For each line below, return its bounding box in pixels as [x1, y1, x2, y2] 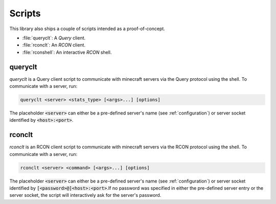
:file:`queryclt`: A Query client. [22, 35, 86, 41]
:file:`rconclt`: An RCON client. [22, 42, 86, 48]
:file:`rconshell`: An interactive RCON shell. [22, 49, 112, 55]
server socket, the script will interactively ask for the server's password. [9, 192, 162, 198]
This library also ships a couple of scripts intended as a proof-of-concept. [9, 26, 166, 32]
